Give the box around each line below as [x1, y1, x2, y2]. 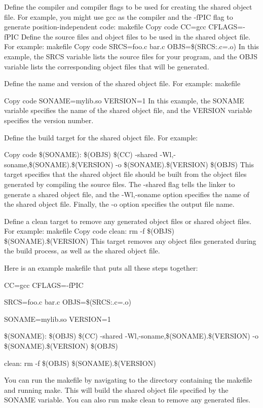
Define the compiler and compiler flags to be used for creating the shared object [4, 2, 252, 12]
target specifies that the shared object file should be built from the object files [4, 169, 247, 179]
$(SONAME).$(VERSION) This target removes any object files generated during [4, 235, 256, 246]
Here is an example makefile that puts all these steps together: [4, 263, 198, 273]
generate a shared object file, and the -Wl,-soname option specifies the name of [4, 189, 249, 199]
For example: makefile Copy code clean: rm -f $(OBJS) [4, 226, 174, 236]
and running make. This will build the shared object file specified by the [4, 384, 229, 395]
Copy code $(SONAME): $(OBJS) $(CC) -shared [4, 149, 158, 160]
